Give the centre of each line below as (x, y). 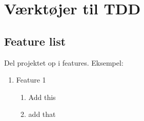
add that (42, 114)
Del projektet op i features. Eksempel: (64, 62)
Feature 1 (31, 80)
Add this (42, 97)
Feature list (35, 41)
